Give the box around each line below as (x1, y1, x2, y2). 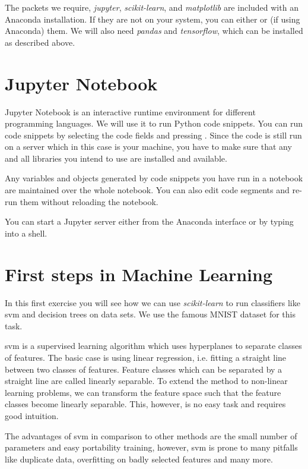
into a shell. (5, 226, 47, 239)
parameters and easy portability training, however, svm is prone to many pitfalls (5, 441, 298, 454)
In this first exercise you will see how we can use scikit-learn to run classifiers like (5, 296, 300, 309)
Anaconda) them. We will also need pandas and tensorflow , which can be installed (5, 24, 303, 37)
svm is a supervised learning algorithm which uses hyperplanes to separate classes (5, 339, 302, 352)
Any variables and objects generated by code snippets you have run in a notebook (5, 172, 303, 184)
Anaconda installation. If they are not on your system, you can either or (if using (5, 12, 300, 25)
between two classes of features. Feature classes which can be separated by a (5, 363, 282, 375)
